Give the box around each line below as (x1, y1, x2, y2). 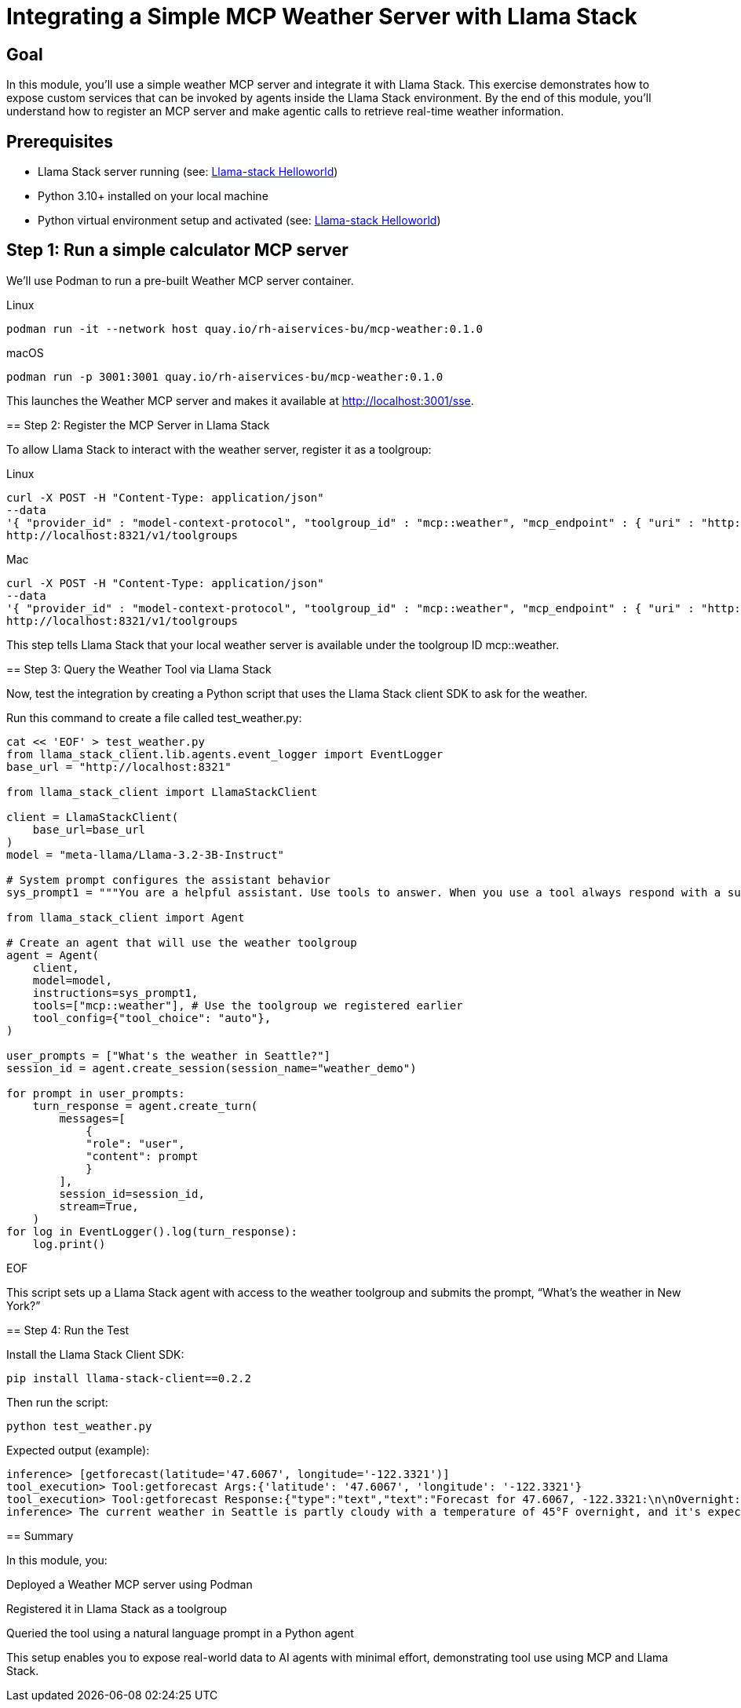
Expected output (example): (6, 1443, 150, 1457)
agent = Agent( (6, 948, 100, 962)
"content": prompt (86, 1149, 199, 1162)
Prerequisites (6, 131, 113, 151)
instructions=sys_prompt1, (32, 986, 199, 999)
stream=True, (59, 1199, 139, 1213)
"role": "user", (86, 1137, 185, 1150)
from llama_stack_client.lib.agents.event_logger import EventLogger (6, 747, 444, 761)
